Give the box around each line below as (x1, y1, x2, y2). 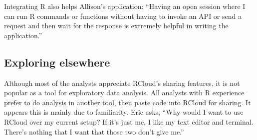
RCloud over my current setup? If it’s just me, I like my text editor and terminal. (4, 116, 254, 127)
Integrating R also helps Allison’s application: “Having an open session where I (4, 1, 246, 11)
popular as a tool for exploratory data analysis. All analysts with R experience (4, 87, 245, 98)
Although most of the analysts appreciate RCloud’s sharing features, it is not (4, 77, 240, 88)
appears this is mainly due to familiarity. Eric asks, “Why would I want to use (4, 107, 244, 117)
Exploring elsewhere (4, 54, 110, 70)
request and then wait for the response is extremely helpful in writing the (4, 20, 229, 31)
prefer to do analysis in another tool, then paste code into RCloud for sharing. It (4, 97, 251, 107)
